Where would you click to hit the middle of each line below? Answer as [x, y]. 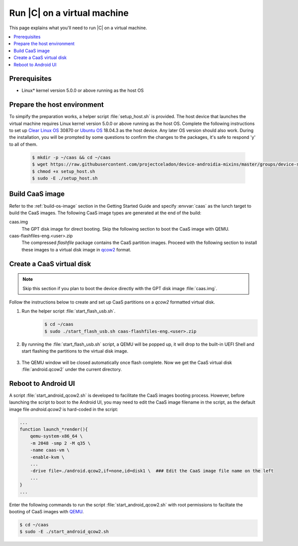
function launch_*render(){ [54, 429]
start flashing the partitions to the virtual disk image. [75, 351]
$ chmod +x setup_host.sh [64, 171]
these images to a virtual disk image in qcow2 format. [76, 249]
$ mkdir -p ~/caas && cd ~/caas [72, 157]
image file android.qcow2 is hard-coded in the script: [64, 409]
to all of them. [23, 144]
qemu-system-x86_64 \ [56, 436]
